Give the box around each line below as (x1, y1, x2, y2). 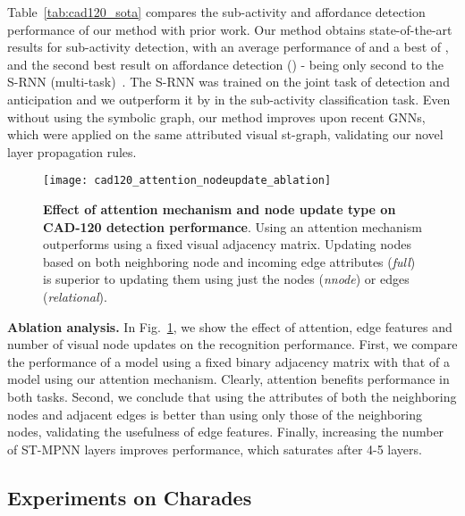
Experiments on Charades (7, 483, 252, 511)
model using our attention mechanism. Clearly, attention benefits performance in (7, 370, 450, 388)
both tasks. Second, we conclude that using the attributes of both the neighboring (7, 387, 457, 405)
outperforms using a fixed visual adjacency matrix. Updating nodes (43, 235, 411, 254)
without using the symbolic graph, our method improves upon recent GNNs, (7, 107, 426, 126)
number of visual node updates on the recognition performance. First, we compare (7, 335, 458, 354)
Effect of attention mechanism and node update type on (43, 200, 396, 218)
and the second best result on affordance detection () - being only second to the (7, 54, 444, 73)
